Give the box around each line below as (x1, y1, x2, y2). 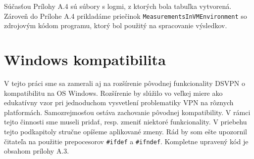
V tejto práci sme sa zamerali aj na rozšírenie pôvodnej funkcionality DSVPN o (4, 78, 245, 88)
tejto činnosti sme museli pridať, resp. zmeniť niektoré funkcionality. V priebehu (4, 117, 247, 127)
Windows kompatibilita (4, 49, 166, 70)
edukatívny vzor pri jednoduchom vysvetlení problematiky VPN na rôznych (4, 97, 234, 108)
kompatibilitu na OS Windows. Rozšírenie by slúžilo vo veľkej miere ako (4, 87, 223, 98)
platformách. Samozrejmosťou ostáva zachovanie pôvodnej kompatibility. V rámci (4, 107, 251, 117)
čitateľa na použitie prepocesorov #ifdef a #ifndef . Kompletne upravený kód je (4, 136, 249, 146)
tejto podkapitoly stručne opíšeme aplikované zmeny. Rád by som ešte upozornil (4, 126, 247, 136)
